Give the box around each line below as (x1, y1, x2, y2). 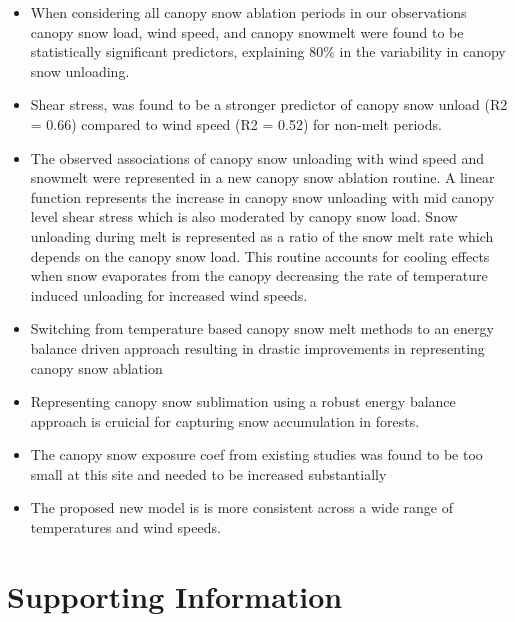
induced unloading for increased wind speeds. (30, 284, 308, 305)
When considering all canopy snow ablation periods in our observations (30, 2, 467, 22)
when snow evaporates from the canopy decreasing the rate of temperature (30, 265, 488, 286)
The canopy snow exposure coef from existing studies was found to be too (30, 444, 483, 465)
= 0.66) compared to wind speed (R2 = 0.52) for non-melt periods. (30, 113, 442, 134)
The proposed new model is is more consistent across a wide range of (30, 497, 453, 518)
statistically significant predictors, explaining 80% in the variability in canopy (30, 41, 506, 62)
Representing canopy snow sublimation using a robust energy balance (30, 391, 456, 412)
